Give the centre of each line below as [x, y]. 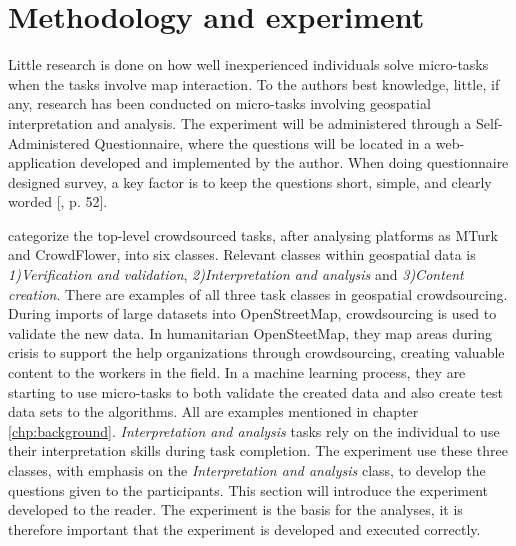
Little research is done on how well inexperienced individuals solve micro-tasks [248, 64]
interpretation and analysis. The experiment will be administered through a [240, 122]
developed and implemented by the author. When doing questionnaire [294, 162]
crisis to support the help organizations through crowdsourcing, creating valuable [256, 352]
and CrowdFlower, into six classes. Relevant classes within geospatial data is [242, 254]
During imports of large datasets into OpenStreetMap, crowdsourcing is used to [252, 313]
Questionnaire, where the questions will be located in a [263, 142]
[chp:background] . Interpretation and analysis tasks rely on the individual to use [254, 430]
